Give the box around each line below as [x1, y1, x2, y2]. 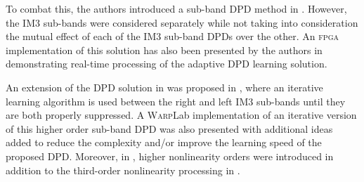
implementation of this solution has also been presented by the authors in [6, 42, 323, 57]
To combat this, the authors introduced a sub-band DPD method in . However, [6, 1, 347, 15]
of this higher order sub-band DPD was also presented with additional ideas [6, 121, 333, 136]
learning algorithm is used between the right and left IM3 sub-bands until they [6, 93, 346, 108]
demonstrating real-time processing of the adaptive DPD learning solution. [6, 56, 327, 71]
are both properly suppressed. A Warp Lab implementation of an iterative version [6, 108, 357, 122]
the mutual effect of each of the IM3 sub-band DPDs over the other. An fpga [6, 29, 339, 44]
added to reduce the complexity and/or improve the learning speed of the [6, 135, 322, 150]
